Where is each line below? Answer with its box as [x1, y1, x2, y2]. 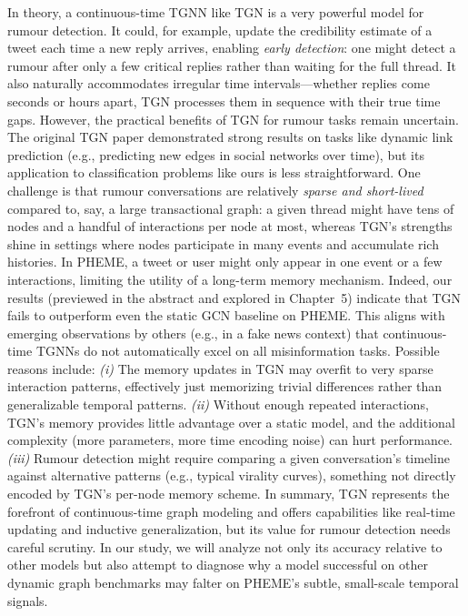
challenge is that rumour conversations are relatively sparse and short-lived [7, 180, 423, 199]
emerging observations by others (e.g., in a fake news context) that [7, 323, 379, 342]
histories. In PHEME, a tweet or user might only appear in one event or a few [7, 252, 443, 271]
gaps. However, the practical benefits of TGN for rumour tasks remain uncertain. [7, 109, 459, 128]
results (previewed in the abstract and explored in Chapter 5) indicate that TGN [7, 288, 462, 307]
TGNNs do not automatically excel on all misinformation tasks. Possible [35, 341, 440, 360]
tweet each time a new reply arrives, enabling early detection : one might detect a [7, 38, 456, 57]
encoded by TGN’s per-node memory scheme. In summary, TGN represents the [7, 484, 450, 503]
